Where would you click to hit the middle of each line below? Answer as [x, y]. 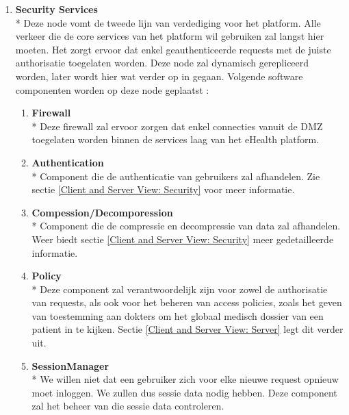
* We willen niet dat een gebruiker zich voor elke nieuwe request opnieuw [185, 379]
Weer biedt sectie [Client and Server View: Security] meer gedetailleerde [183, 239]
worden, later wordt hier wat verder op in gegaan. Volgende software [159, 76]
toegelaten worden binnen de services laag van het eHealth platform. [176, 139]
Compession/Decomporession [102, 212]
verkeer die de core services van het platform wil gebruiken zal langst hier [170, 36]
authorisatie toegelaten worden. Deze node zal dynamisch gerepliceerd [162, 63]
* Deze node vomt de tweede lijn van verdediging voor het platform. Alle [168, 22]
